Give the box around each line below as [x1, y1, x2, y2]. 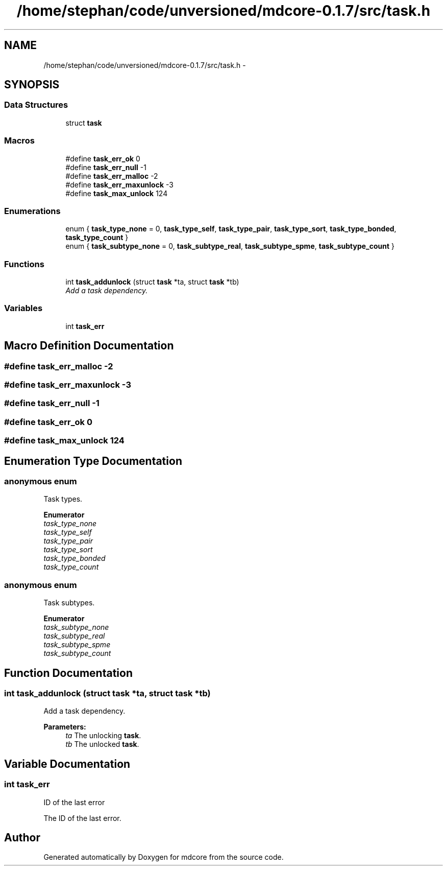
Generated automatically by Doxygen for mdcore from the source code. [43, 853, 284, 862]
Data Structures [4, 100, 68, 110]
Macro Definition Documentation [4, 339, 174, 352]
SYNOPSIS [4, 78, 60, 91]
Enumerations [4, 205, 61, 216]
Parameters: [43, 722, 86, 732]
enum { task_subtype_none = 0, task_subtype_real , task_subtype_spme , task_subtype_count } [65, 242, 395, 251]
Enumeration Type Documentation [4, 454, 182, 467]
